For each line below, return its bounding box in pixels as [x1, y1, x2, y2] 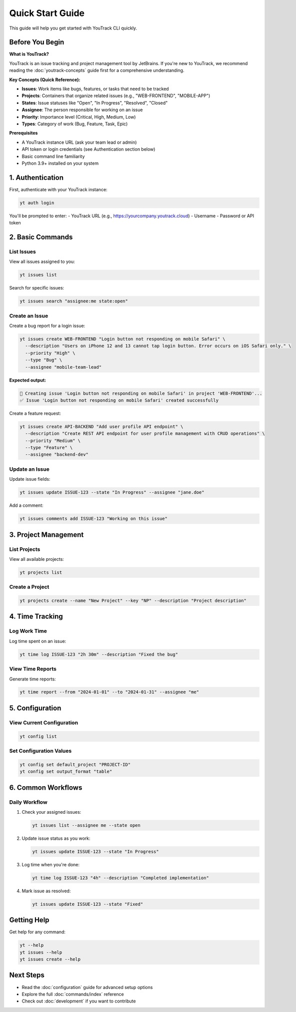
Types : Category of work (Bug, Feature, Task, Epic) [21, 121, 128, 127]
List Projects [9, 546, 40, 553]
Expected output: [9, 377, 46, 383]
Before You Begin [9, 38, 64, 47]
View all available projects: [9, 556, 64, 562]
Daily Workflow [9, 799, 47, 806]
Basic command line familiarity [21, 153, 85, 159]
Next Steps [9, 971, 44, 979]
